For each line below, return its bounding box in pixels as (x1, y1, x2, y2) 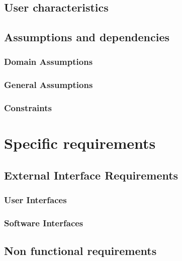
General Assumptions (4, 78, 93, 91)
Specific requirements (4, 133, 156, 153)
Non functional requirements (4, 243, 157, 258)
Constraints (4, 102, 52, 114)
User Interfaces (4, 194, 67, 206)
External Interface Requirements (4, 167, 178, 183)
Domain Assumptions (4, 55, 93, 68)
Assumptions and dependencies (4, 29, 170, 45)
